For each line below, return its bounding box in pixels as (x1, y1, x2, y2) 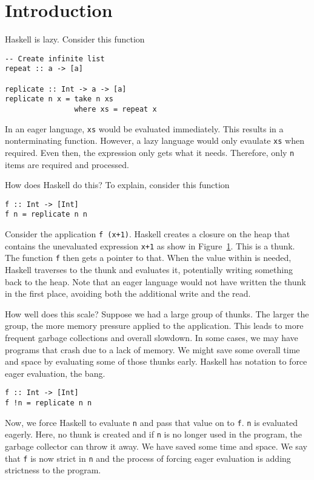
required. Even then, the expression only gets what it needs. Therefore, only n (5, 146, 295, 158)
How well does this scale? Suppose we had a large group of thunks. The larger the (5, 307, 309, 320)
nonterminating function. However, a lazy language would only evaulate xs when (5, 134, 304, 147)
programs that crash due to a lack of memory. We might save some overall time (5, 343, 300, 356)
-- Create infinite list (5, 54, 105, 63)
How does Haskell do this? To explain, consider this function (5, 178, 230, 191)
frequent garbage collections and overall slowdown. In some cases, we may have (5, 331, 298, 344)
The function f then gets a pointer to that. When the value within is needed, (5, 251, 292, 264)
